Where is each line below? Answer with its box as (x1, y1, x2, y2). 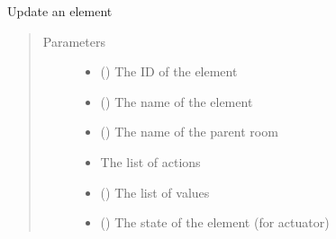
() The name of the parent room (100, 122, 278, 141)
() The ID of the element (100, 62, 238, 81)
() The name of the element (100, 92, 253, 111)
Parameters (42, 31, 105, 50)
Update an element (7, 2, 113, 20)
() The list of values (100, 182, 210, 201)
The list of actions (100, 152, 201, 171)
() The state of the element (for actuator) (100, 213, 330, 232)
